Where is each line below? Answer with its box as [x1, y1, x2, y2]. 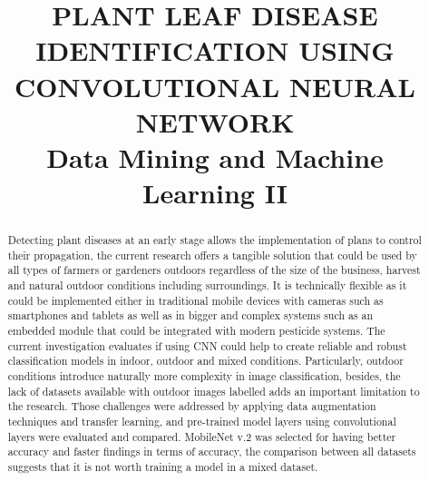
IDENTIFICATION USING [35, 32, 395, 69]
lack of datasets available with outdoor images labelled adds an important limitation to [7, 383, 420, 398]
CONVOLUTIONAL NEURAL [15, 67, 415, 104]
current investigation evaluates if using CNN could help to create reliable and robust [7, 338, 407, 353]
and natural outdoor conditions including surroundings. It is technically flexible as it [7, 278, 407, 293]
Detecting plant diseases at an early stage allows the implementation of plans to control [7, 232, 422, 248]
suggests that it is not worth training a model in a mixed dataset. [7, 458, 318, 474]
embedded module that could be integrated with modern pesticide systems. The [7, 323, 385, 339]
